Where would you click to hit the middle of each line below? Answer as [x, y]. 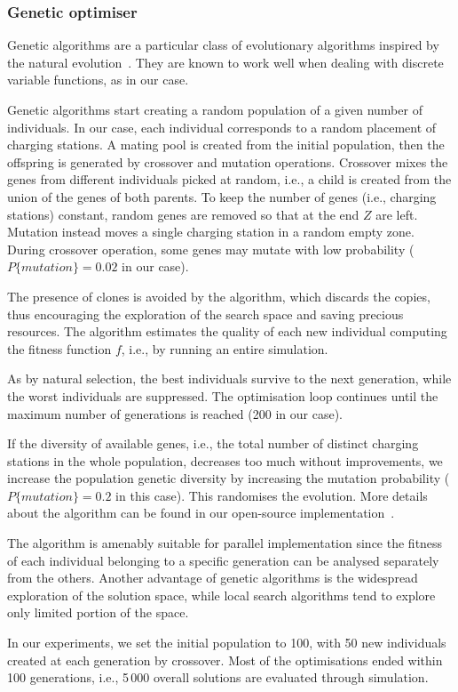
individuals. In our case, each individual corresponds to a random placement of [222, 127]
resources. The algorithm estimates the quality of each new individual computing [227, 331]
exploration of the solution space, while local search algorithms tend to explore [221, 595]
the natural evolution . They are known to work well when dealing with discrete [225, 62]
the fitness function [59, 348]
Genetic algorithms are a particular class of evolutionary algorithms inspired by [223, 45]
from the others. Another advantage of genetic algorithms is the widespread [213, 578]
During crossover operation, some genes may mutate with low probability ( [211, 249]
